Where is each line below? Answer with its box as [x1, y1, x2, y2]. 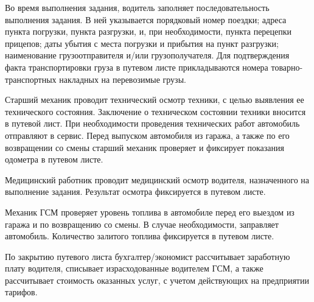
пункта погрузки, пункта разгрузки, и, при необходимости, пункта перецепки [5, 25, 292, 38]
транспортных [5, 72, 57, 85]
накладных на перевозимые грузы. [59, 72, 186, 85]
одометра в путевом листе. [5, 153, 103, 166]
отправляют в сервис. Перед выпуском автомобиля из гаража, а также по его [5, 128, 290, 141]
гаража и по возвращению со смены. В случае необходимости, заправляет [5, 217, 279, 230]
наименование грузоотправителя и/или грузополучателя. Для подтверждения [5, 49, 290, 61]
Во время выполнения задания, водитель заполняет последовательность [5, 1, 270, 13]
